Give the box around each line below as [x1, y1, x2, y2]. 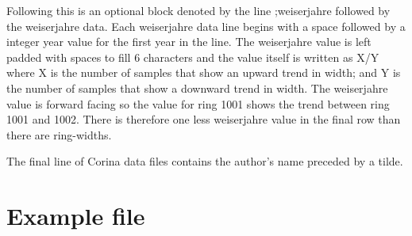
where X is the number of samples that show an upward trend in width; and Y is [6, 64, 401, 81]
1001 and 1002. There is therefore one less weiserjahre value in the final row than [6, 111, 401, 128]
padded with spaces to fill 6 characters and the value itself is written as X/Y [6, 48, 379, 65]
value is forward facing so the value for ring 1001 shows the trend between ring [6, 95, 390, 112]
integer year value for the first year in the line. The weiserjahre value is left [6, 33, 372, 50]
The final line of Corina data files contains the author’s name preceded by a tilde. [6, 153, 403, 169]
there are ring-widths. [6, 126, 112, 143]
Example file [6, 200, 145, 232]
